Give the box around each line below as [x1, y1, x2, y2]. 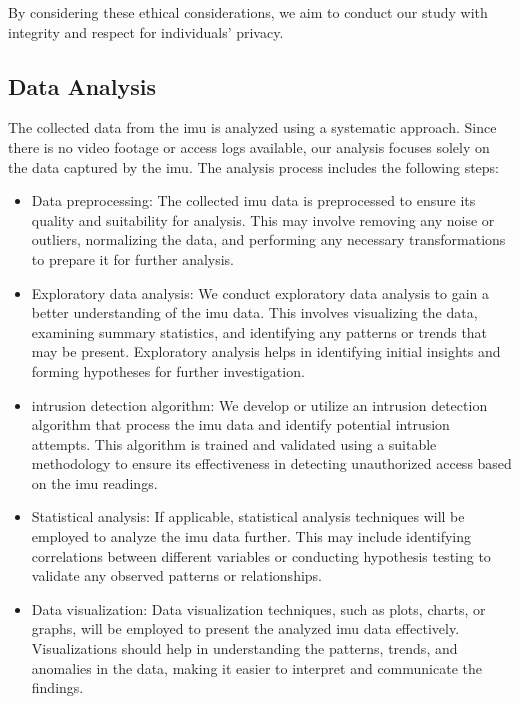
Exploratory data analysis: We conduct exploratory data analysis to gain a [31, 282, 490, 303]
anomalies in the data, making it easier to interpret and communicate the [31, 657, 482, 678]
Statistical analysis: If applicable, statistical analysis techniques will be [31, 506, 465, 527]
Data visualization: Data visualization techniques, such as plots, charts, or [31, 598, 486, 619]
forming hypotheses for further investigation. [31, 360, 305, 381]
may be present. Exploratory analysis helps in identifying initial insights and [31, 341, 501, 362]
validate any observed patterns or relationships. [31, 565, 323, 586]
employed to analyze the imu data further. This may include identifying [31, 526, 472, 547]
